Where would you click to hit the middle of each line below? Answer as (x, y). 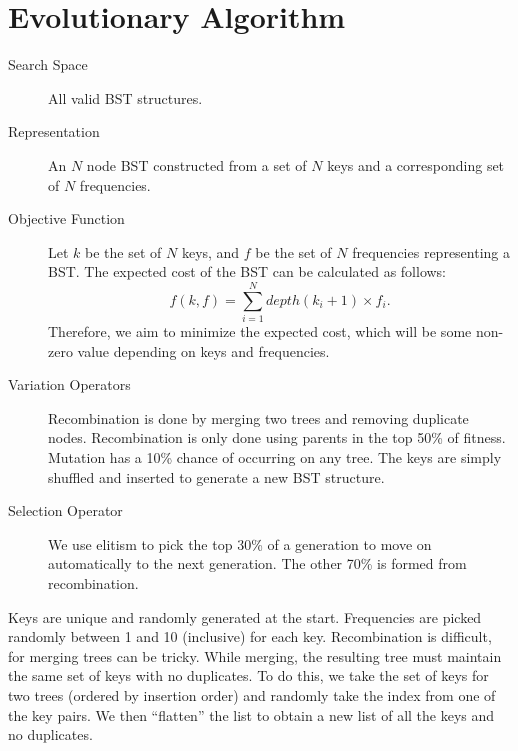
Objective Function (66, 218)
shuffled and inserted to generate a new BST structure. (216, 476)
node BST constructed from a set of (196, 164)
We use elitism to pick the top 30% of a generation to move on (240, 543)
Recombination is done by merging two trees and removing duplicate (258, 417)
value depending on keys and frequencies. (203, 350)
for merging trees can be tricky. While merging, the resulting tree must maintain (255, 655)
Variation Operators (69, 384)
